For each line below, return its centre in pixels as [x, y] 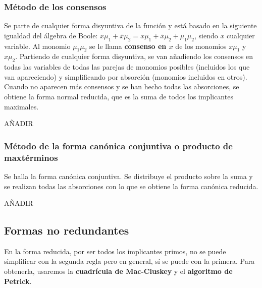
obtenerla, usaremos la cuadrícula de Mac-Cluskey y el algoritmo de [118, 271]
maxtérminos [31, 157]
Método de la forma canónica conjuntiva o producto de [118, 146]
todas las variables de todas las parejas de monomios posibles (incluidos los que [127, 67]
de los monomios [201, 46]
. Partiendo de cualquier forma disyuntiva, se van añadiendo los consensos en [134, 56]
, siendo [206, 35]
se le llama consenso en [128, 46]
